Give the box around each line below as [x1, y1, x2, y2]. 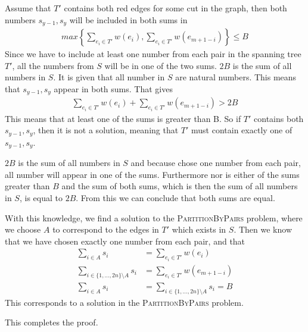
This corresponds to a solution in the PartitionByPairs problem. [5, 296, 244, 308]
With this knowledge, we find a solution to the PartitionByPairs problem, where [5, 211, 303, 224]
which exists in [172, 223, 226, 236]
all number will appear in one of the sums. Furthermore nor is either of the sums [5, 168, 300, 180]
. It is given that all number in [53, 71, 165, 83]
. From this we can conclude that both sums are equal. [76, 192, 275, 204]
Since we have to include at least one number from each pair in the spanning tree [5, 48, 301, 60]
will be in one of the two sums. [104, 59, 217, 71]
